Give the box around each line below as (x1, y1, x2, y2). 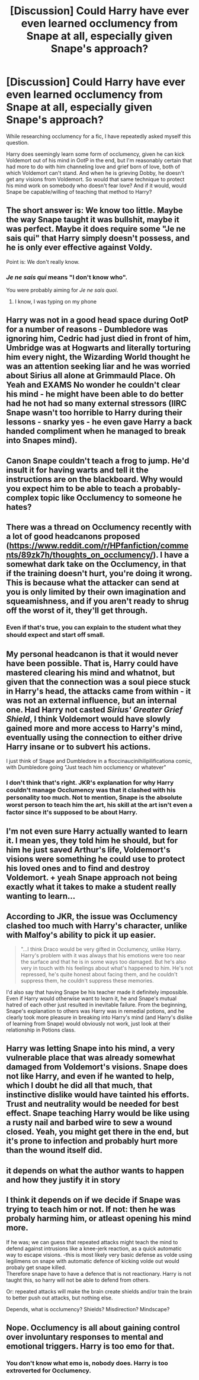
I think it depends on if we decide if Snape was (6, 1195, 181, 1205)
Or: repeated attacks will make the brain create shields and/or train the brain (6, 1288, 192, 1295)
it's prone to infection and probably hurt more (6, 1136, 178, 1146)
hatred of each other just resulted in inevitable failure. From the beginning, (6, 1001, 188, 1008)
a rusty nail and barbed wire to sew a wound (6, 1117, 173, 1127)
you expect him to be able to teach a (6, 483, 142, 493)
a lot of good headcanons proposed (6, 532, 140, 542)
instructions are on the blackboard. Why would (6, 474, 183, 484)
